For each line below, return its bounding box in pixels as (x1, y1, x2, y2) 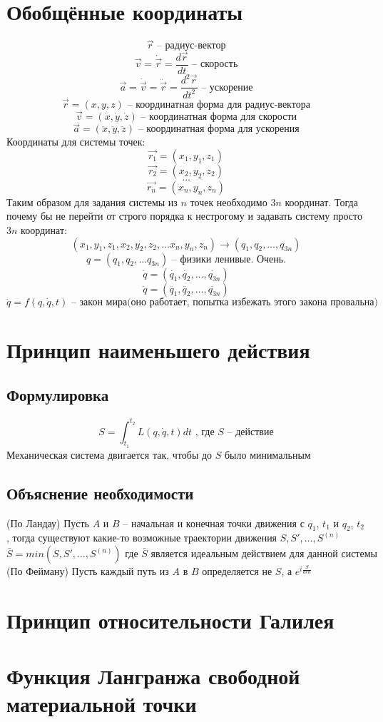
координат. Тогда (285, 194, 358, 209)
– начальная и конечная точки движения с (123, 515, 305, 530)
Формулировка (6, 384, 109, 406)
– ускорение (201, 82, 253, 93)
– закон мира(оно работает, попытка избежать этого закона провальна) (71, 297, 379, 307)
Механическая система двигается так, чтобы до (6, 447, 213, 462)
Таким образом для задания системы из (6, 194, 178, 209)
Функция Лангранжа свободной (6, 661, 300, 691)
